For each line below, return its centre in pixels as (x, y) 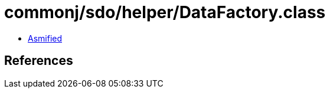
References (39, 61)
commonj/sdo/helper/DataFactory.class (165, 12)
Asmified (45, 38)
